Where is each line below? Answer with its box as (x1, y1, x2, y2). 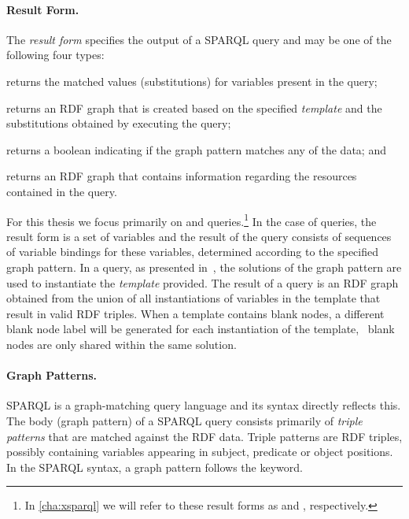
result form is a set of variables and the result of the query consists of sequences (6, 228, 392, 244)
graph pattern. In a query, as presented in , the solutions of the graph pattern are (6, 258, 402, 275)
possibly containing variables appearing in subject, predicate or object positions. (6, 443, 393, 460)
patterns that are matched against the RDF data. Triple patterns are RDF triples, (6, 428, 403, 444)
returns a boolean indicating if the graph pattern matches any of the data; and (6, 141, 386, 158)
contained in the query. (6, 183, 117, 199)
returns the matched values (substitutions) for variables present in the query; (6, 72, 378, 89)
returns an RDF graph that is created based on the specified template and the (6, 99, 382, 116)
